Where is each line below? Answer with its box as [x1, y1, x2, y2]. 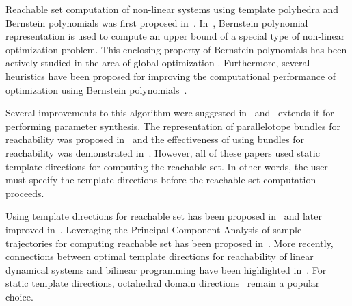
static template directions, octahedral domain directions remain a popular [5, 276, 320, 290]
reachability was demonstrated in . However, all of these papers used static [5, 145, 320, 160]
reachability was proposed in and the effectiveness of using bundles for [5, 132, 304, 146]
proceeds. [5, 186, 44, 200]
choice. [5, 289, 33, 303]
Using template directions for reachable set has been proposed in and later [5, 209, 322, 223]
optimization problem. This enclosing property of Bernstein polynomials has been [5, 42, 347, 56]
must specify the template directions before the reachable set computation [5, 173, 316, 187]
